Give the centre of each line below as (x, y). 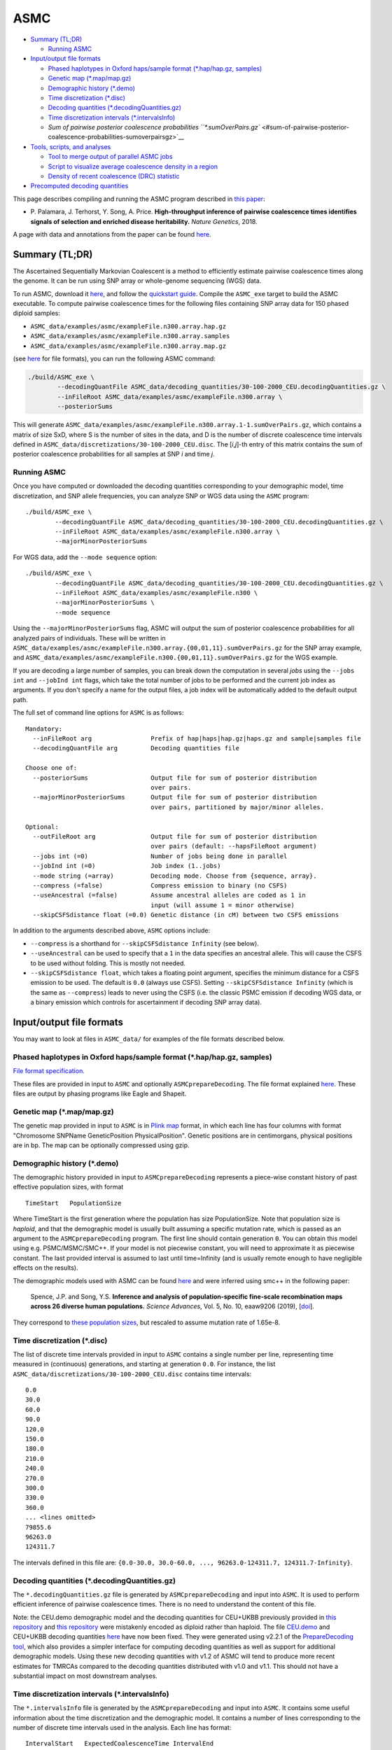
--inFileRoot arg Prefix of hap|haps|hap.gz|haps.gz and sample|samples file (197, 739)
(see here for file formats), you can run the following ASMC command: (114, 358)
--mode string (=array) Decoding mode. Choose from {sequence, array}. (175, 876)
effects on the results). (45, 1268)
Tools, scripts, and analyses (71, 146)
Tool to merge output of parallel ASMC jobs (110, 157)
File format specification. (49, 1071)
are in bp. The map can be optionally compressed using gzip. (101, 1145)
